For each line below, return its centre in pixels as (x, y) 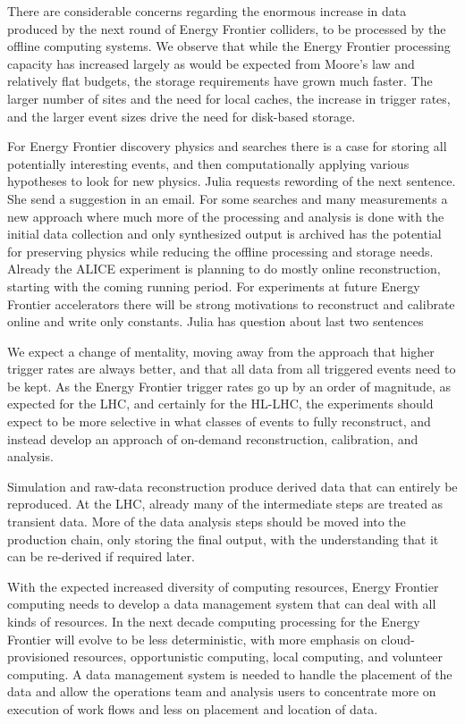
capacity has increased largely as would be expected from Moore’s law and (211, 63)
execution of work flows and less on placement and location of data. (193, 708)
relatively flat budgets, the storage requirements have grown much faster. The (220, 81)
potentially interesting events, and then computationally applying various (208, 163)
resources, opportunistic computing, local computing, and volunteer (258, 657)
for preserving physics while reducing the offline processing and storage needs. (220, 251)
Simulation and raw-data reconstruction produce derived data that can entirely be (232, 486)
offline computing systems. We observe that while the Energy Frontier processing (229, 46)
